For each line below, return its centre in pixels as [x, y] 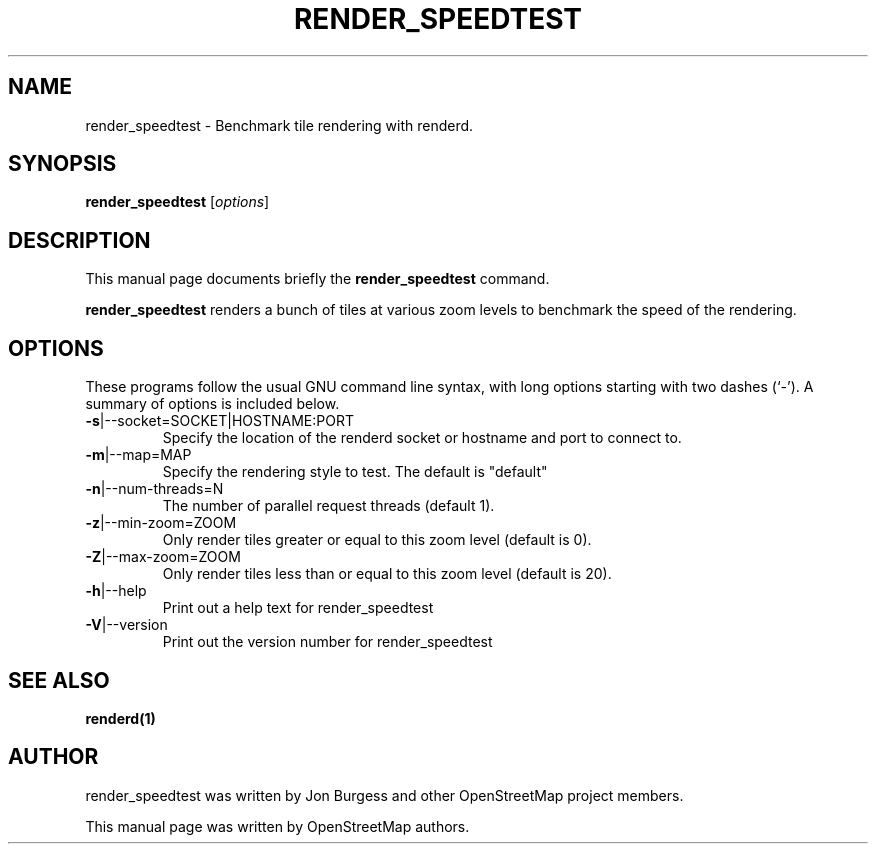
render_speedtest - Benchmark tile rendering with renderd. [279, 125]
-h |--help [116, 591]
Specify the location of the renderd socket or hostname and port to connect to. [422, 438]
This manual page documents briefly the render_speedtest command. [317, 279]
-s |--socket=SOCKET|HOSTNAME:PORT [219, 421]
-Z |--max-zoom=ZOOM [163, 557]
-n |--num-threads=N [154, 489]
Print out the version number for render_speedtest [327, 642]
